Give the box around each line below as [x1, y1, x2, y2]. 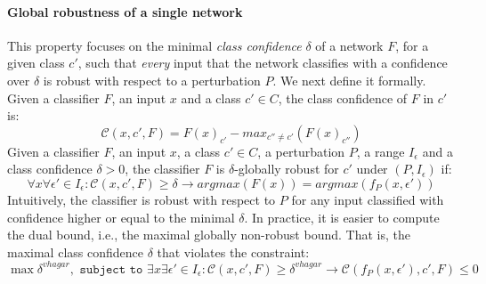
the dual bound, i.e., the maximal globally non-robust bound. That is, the [7, 225, 410, 244]
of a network [315, 36, 384, 54]
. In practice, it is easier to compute [244, 207, 440, 226]
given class [7, 53, 65, 72]
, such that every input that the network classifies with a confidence [77, 53, 448, 72]
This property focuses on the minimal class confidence [7, 36, 302, 54]
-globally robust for [234, 159, 339, 178]
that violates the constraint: [157, 242, 310, 261]
